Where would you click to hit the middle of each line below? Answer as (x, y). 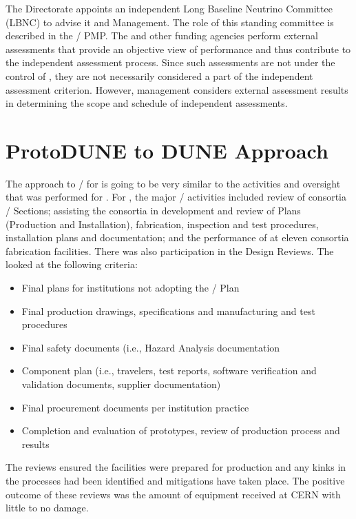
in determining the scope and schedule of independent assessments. (147, 103)
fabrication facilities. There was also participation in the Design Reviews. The (170, 251)
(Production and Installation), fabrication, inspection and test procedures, (162, 224)
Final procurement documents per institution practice (135, 407)
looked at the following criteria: (72, 264)
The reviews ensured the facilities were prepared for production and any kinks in (176, 467)
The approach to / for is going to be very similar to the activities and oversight (173, 183)
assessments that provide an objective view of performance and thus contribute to (178, 49)
